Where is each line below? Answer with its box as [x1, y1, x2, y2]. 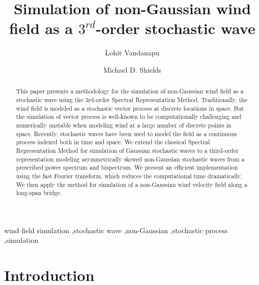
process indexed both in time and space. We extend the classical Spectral [16, 138, 210, 146]
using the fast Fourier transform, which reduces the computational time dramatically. [16, 171, 242, 180]
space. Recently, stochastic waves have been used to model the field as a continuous [16, 129, 237, 138]
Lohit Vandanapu [105, 47, 160, 58]
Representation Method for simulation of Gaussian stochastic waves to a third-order [16, 146, 239, 154]
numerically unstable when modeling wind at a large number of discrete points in [16, 120, 232, 129]
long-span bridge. [16, 188, 62, 197]
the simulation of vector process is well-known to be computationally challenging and [16, 112, 242, 121]
